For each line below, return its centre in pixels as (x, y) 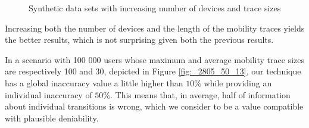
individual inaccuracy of (49, 94)
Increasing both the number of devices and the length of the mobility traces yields (155, 28)
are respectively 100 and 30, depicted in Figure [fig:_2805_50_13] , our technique (153, 71)
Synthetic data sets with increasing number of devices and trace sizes (155, 8)
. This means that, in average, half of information (200, 94)
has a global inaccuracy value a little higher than (94, 82)
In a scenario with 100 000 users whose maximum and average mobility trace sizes (154, 59)
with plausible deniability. (52, 118)
